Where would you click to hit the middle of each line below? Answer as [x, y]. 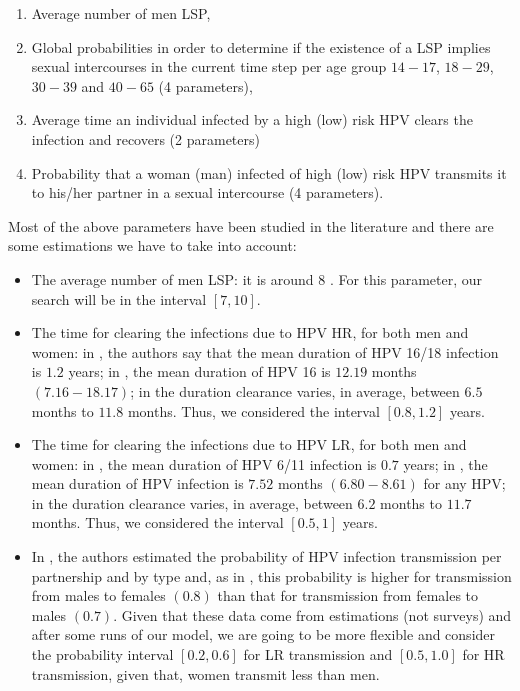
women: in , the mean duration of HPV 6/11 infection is [204, 463]
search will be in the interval [119, 298]
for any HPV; [464, 483]
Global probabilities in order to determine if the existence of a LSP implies [261, 46]
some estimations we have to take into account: [152, 245]
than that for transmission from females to [348, 595]
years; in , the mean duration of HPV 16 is [199, 371]
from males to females [98, 595]
